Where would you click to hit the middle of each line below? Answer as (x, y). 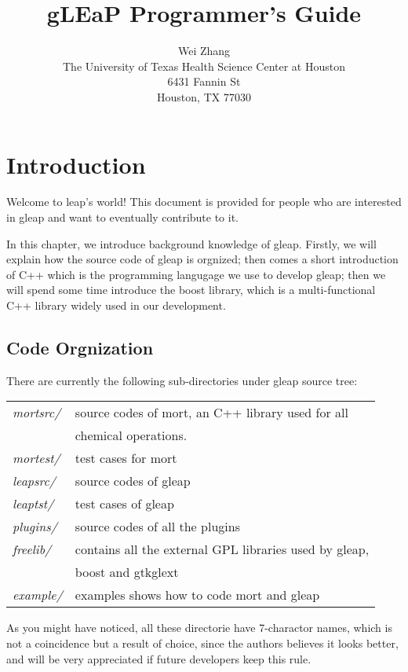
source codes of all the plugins (157, 527)
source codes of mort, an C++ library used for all (211, 413)
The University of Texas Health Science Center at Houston (204, 66)
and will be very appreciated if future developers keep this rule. (159, 658)
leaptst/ (33, 504)
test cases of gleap (124, 504)
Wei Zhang (204, 51)
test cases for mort (126, 458)
